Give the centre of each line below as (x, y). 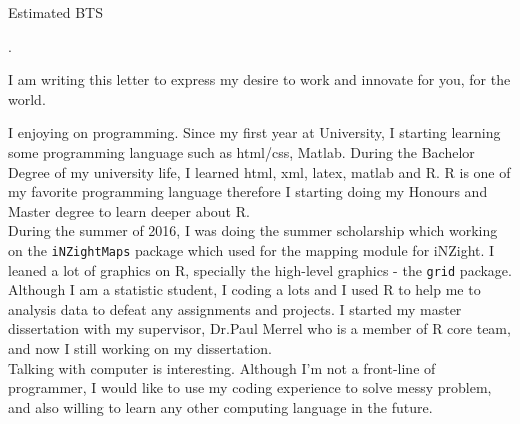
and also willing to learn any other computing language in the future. (220, 406)
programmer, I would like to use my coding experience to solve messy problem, (250, 387)
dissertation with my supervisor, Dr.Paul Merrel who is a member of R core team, (259, 328)
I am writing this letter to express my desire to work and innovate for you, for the (259, 79)
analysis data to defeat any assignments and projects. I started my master (235, 308)
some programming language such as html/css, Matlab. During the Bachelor (241, 151)
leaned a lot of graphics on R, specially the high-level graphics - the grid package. (260, 269)
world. (27, 98)
